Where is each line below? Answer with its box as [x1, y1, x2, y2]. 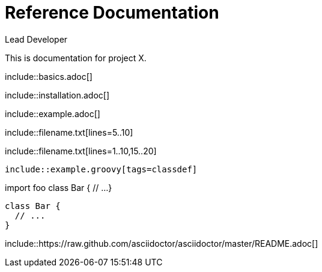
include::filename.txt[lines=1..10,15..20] [5, 145, 157, 156]
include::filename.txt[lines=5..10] [5, 127, 133, 138]
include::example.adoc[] [5, 108, 100, 119]
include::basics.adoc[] [5, 71, 93, 82]
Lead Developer [5, 34, 68, 44]
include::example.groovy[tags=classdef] [5, 164, 198, 174]
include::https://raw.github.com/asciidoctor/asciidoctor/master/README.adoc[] [5, 238, 318, 249]
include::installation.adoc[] [5, 89, 110, 100]
